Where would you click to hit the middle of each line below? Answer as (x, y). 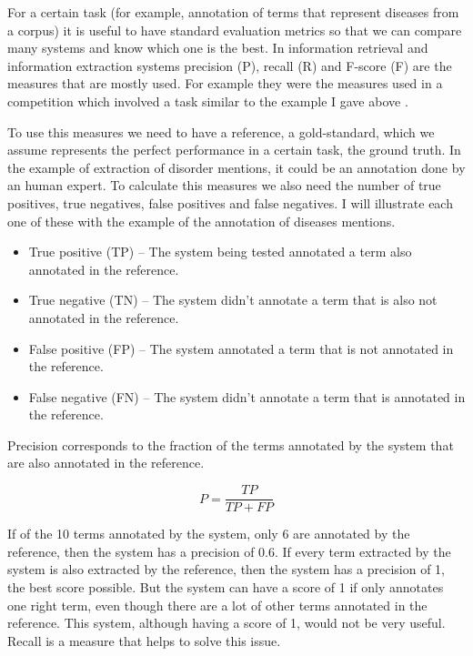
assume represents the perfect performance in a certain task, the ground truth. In (234, 150)
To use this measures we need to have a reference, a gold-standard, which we (221, 131)
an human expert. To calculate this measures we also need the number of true (224, 185)
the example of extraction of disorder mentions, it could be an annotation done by (236, 167)
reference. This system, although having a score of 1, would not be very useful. (226, 623)
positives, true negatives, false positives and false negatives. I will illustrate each (230, 202)
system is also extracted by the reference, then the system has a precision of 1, (226, 569)
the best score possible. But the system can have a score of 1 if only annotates (226, 586)
